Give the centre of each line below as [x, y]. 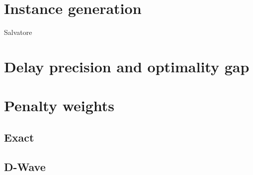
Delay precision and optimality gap [127, 66]
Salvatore [18, 32]
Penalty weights [59, 105]
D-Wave [25, 166]
